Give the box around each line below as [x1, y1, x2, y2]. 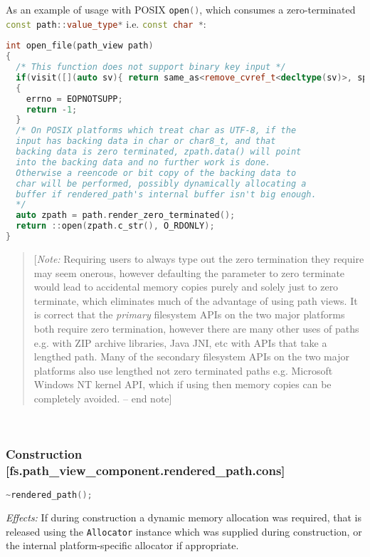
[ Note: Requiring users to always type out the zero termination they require [33, 251, 364, 266]
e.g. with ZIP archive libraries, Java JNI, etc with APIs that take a [33, 335, 327, 350]
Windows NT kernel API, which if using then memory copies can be [33, 377, 332, 392]
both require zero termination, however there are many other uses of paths [33, 321, 359, 335]
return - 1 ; [26, 104, 78, 115]
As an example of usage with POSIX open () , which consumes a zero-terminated [6, 2, 356, 16]
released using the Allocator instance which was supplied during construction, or [6, 524, 362, 538]
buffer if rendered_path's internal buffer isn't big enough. [16, 189, 317, 199]
